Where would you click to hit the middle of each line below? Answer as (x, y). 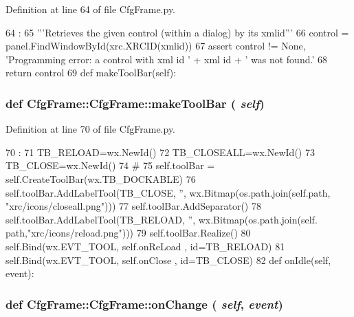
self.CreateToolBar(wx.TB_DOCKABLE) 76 (101, 178)
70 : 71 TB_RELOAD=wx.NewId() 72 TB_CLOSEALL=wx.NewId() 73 (160, 152)
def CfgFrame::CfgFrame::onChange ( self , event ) (144, 304)
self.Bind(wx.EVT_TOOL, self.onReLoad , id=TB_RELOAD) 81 (145, 246)
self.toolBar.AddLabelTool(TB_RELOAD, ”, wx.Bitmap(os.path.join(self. (162, 219)
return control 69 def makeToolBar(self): (91, 73)
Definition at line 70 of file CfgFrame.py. (91, 129)
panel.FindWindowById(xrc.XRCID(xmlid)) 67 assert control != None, (156, 46)
